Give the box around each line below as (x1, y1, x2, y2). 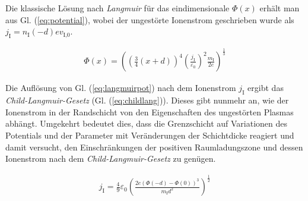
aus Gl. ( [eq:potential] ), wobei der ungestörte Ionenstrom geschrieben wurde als (5, 13, 294, 26)
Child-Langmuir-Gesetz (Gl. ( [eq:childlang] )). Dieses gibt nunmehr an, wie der (5, 94, 289, 106)
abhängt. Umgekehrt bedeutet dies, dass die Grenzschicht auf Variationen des (5, 117, 288, 130)
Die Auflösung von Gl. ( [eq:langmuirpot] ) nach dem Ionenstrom (5, 81, 236, 94)
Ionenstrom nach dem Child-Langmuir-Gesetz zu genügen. (5, 152, 216, 165)
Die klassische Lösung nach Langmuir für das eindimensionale (5, 2, 230, 14)
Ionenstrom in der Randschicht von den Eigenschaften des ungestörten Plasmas (5, 105, 294, 118)
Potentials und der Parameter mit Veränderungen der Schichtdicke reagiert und (5, 128, 294, 141)
